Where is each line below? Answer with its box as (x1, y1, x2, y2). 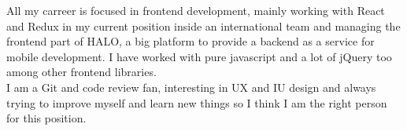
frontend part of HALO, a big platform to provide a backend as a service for (6, 33, 375, 49)
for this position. (6, 110, 87, 126)
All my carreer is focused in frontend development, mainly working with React (6, 2, 385, 18)
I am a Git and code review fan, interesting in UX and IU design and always (6, 78, 376, 95)
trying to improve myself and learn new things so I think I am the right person (6, 94, 387, 111)
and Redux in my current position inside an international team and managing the (6, 17, 401, 34)
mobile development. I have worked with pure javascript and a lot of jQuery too (6, 48, 392, 64)
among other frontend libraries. (6, 64, 157, 80)
